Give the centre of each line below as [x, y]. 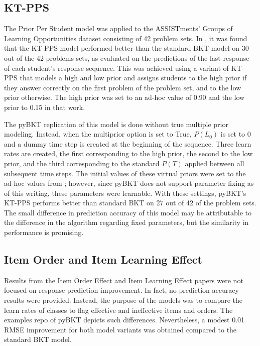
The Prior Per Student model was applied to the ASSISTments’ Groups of [118, 28]
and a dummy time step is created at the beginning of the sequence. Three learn [128, 143]
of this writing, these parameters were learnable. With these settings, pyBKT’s [125, 193]
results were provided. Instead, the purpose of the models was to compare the [123, 300]
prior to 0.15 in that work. [45, 107]
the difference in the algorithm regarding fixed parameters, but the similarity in [126, 222]
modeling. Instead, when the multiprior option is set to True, [98, 134]
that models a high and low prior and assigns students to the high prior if [133, 78]
